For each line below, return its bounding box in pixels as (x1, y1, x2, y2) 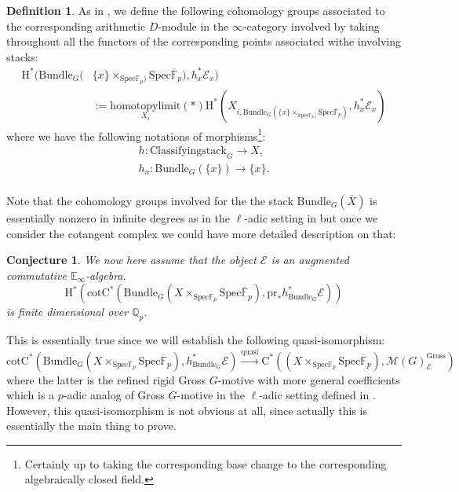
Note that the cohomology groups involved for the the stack (6, 192, 293, 208)
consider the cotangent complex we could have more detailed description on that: (6, 225, 396, 241)
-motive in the (177, 387, 245, 403)
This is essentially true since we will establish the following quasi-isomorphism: (6, 332, 385, 348)
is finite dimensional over (6, 303, 129, 320)
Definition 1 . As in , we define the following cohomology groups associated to (6, 2, 385, 18)
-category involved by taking (242, 17, 380, 34)
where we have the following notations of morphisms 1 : (6, 125, 266, 144)
